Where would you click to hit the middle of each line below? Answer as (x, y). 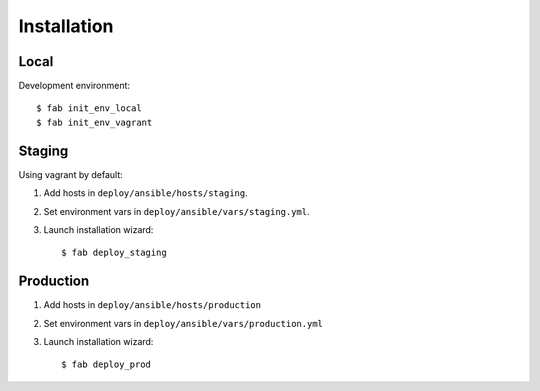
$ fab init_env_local (89, 108)
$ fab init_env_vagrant (94, 122)
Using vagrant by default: (71, 174)
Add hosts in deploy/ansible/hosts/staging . (146, 193)
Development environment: (74, 86)
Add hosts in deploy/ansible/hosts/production (152, 305)
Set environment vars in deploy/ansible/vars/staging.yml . (176, 211)
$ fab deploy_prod (106, 364)
